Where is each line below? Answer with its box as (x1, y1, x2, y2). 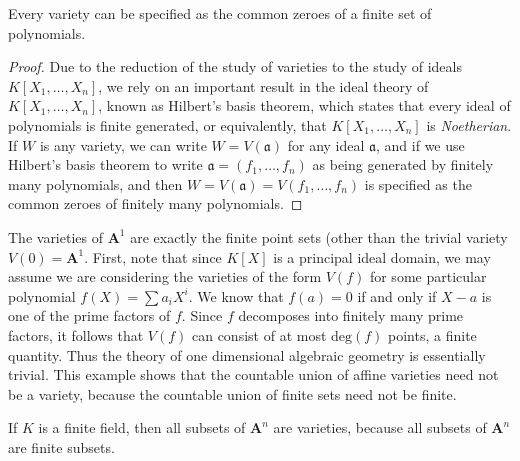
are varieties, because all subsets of (273, 417, 487, 438)
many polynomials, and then (8, 173, 183, 194)
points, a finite (388, 324, 477, 345)
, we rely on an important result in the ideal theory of (98, 75, 429, 96)
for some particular (369, 266, 487, 287)
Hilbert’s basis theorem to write (8, 154, 203, 175)
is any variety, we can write (39, 134, 207, 155)
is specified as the (364, 173, 472, 194)
